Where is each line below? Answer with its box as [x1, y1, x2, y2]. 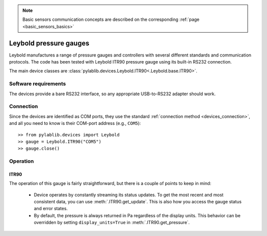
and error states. [34, 206, 68, 212]
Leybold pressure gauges [9, 39, 89, 47]
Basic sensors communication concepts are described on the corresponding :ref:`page [22, 16, 200, 22]
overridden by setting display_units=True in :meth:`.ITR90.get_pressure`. [34, 220, 190, 226]
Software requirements [9, 80, 66, 87]
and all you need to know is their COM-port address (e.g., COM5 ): [9, 120, 141, 126]
